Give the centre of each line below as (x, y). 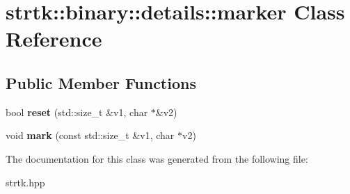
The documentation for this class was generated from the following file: (157, 158)
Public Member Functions (101, 82)
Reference (54, 39)
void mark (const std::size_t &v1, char (90, 135)
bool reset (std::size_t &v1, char (77, 112)
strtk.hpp (25, 182)
